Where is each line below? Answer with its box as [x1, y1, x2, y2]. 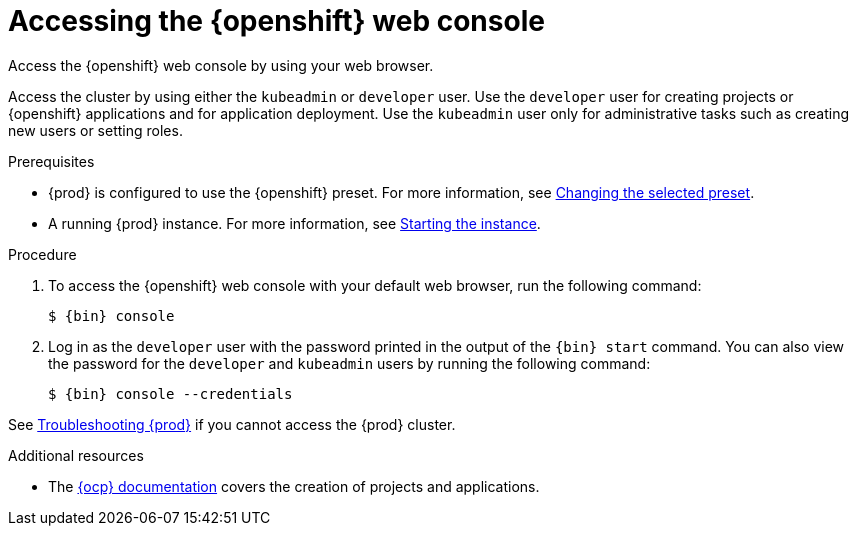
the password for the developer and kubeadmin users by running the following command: [48, 354, 651, 372]
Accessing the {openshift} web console [8, 4, 545, 38]
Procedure [8, 245, 77, 263]
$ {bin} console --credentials [48, 385, 293, 402]
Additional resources [8, 446, 144, 464]
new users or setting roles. [8, 121, 183, 139]
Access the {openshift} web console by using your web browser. [8, 56, 434, 74]
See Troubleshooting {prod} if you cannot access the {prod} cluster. [8, 415, 456, 433]
